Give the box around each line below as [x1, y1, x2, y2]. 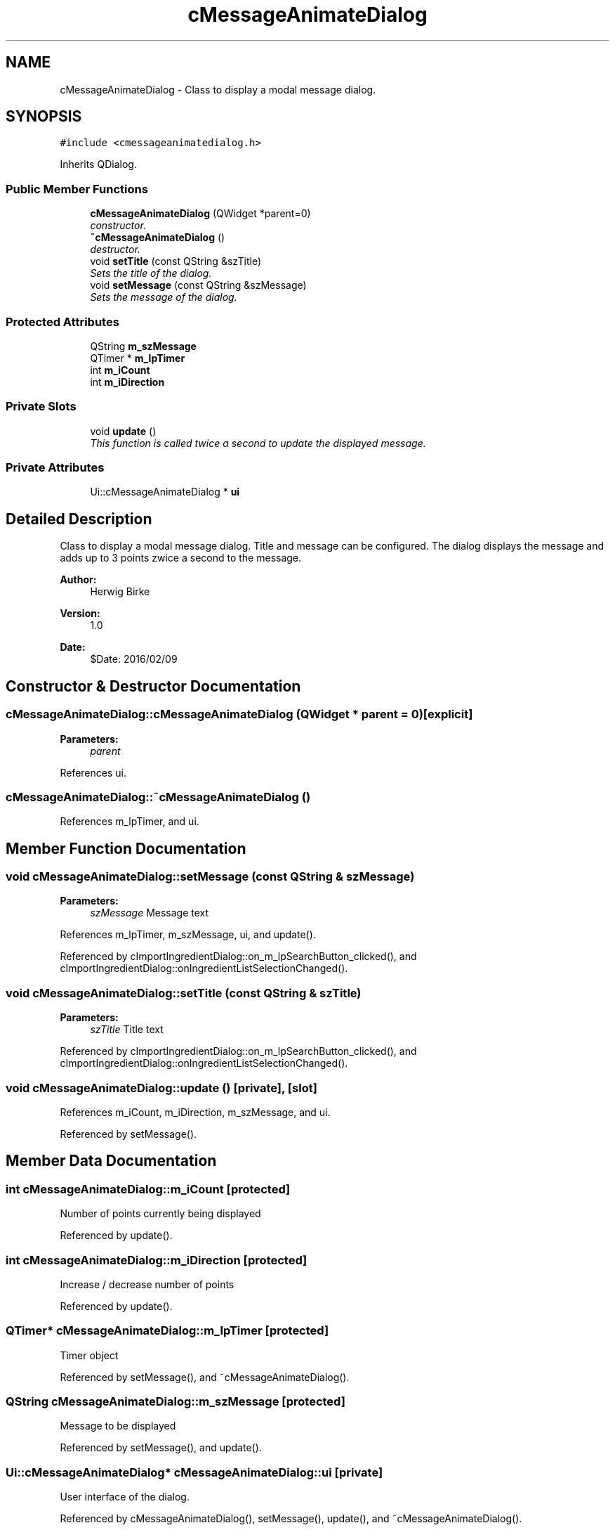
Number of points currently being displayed [60, 1207, 261, 1220]
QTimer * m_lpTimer [90, 351, 185, 364]
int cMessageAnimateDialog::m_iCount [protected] [6, 1181, 291, 1196]
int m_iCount [90, 363, 150, 376]
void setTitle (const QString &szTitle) [90, 255, 262, 268]
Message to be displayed [60, 1420, 176, 1432]
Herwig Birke [90, 585, 150, 598]
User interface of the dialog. [60, 1491, 190, 1503]
